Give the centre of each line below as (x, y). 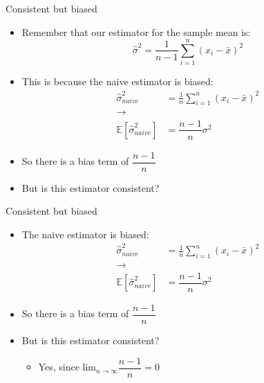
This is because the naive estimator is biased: (117, 81)
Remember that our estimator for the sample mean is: (136, 32)
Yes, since (59, 367)
